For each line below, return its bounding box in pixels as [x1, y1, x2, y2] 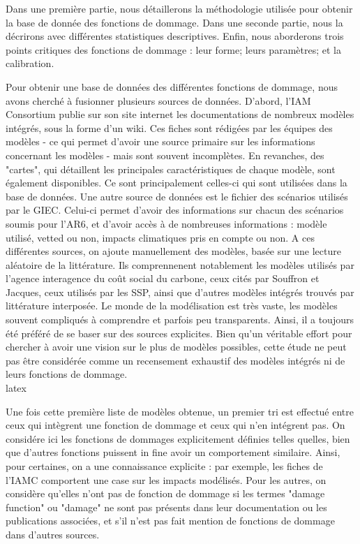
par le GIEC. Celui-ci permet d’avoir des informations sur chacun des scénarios [6, 203, 344, 217]
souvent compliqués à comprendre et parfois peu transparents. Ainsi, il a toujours [6, 312, 354, 327]
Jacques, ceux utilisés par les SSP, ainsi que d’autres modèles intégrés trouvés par [6, 284, 354, 299]
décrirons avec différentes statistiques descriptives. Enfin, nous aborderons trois [6, 29, 344, 43]
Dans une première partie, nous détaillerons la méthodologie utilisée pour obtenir [6, 1, 353, 15]
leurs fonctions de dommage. [6, 367, 128, 381]
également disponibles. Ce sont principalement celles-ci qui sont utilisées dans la [6, 175, 347, 190]
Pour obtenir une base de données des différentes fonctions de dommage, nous [6, 79, 338, 94]
